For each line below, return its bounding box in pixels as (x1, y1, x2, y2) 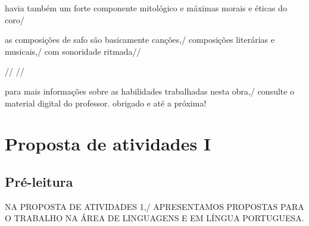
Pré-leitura (5, 172, 73, 190)
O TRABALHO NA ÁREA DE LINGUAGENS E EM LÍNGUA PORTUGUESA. (5, 212, 304, 224)
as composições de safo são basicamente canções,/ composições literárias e (5, 33, 275, 46)
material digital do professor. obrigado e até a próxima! (5, 96, 207, 109)
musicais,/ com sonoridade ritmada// (5, 45, 141, 57)
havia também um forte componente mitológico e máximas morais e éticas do (5, 2, 287, 14)
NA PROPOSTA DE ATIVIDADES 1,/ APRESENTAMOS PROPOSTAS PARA (5, 200, 304, 212)
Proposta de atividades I (5, 131, 211, 156)
